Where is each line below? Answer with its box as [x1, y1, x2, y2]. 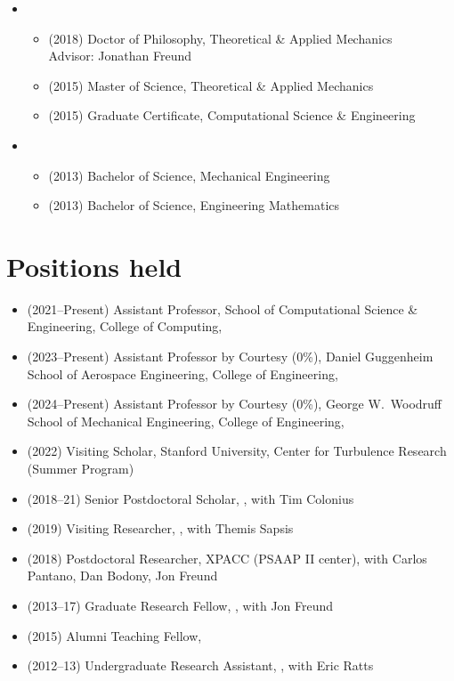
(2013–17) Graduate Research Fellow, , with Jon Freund [27, 596, 334, 614]
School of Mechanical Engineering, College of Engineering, [27, 411, 345, 430]
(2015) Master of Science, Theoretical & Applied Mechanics [48, 76, 374, 94]
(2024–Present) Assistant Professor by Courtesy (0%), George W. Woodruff [27, 394, 442, 413]
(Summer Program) [27, 459, 134, 478]
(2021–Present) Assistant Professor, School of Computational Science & [27, 299, 418, 318]
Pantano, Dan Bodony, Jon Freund [27, 566, 218, 585]
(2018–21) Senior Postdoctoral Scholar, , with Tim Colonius [27, 489, 354, 507]
